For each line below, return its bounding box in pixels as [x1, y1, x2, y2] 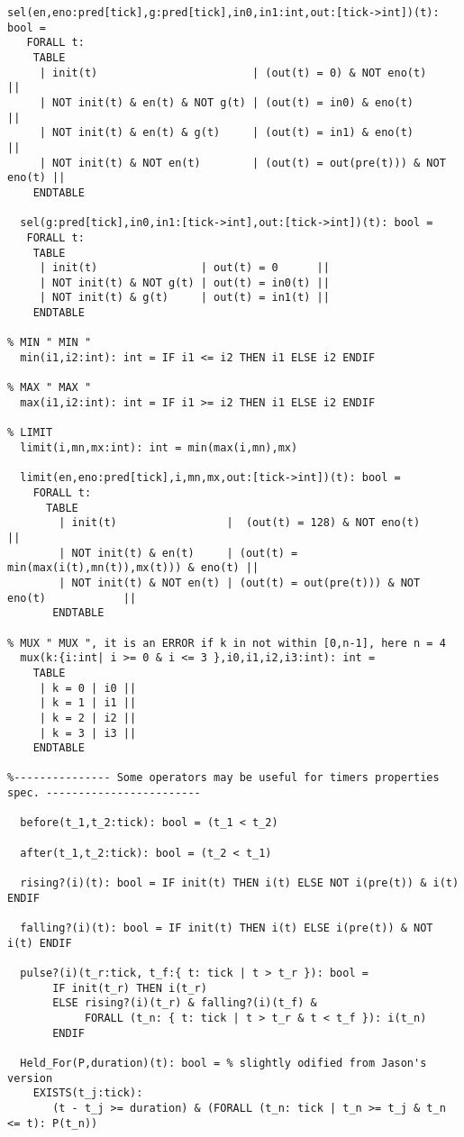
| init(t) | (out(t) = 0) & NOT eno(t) [39, 66, 427, 79]
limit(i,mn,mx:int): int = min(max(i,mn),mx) [20, 441, 298, 455]
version [7, 1071, 53, 1085]
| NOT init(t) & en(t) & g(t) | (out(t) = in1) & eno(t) [39, 126, 414, 140]
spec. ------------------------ [7, 787, 201, 800]
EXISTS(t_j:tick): [32, 1087, 143, 1100]
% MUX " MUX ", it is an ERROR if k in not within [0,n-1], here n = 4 [7, 636, 446, 650]
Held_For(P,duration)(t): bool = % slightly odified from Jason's [20, 1056, 427, 1069]
